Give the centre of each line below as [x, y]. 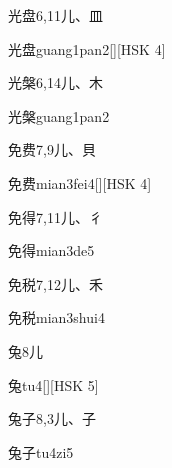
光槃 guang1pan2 [59, 115]
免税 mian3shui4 [56, 317]
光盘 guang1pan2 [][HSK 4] [87, 48]
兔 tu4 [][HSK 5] [53, 384]
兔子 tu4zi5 [41, 451]
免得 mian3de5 [51, 250]
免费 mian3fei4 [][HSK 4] [80, 182]
